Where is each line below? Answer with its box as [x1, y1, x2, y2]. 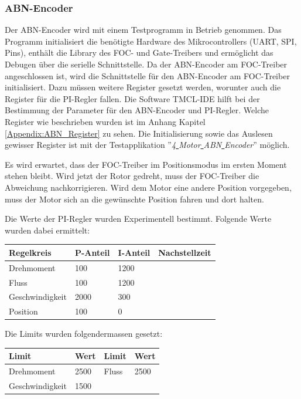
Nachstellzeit [158, 246, 211, 258]
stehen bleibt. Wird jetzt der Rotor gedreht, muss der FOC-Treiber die [5, 170, 259, 182]
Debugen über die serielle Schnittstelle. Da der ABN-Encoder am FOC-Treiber [5, 58, 288, 70]
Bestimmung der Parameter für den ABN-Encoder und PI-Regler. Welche [5, 104, 269, 116]
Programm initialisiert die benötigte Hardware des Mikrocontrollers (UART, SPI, [5, 35, 297, 47]
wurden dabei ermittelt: [5, 224, 90, 236]
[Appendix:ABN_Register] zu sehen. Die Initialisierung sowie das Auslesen [5, 127, 273, 139]
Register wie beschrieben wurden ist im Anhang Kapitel [5, 115, 206, 127]
